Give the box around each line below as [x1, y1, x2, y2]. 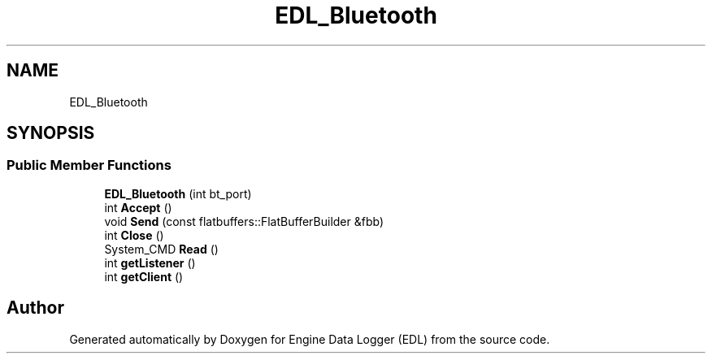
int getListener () [104, 255, 196, 270]
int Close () [104, 228, 164, 242]
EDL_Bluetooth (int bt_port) [104, 186, 252, 201]
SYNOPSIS [7, 123, 95, 144]
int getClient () [104, 269, 184, 284]
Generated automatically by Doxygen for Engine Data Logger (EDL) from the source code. [69, 332, 550, 346]
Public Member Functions [7, 157, 171, 174]
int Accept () [104, 200, 172, 215]
